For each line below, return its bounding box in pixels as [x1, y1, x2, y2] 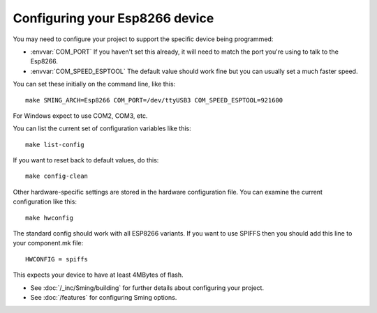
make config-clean [25, 172, 89, 181]
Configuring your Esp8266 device [13, 10, 214, 26]
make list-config [25, 140, 84, 148]
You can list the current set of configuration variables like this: [13, 124, 191, 132]
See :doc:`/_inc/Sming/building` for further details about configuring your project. [30, 283, 265, 292]
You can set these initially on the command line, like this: [13, 80, 176, 89]
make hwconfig [25, 213, 73, 222]
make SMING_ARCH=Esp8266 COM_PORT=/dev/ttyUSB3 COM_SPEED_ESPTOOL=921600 [25, 96, 283, 104]
